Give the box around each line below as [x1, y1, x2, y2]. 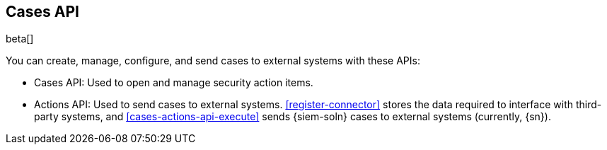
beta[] [6, 33, 34, 45]
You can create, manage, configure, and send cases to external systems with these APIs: [6, 54, 420, 67]
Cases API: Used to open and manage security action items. [34, 76, 313, 89]
